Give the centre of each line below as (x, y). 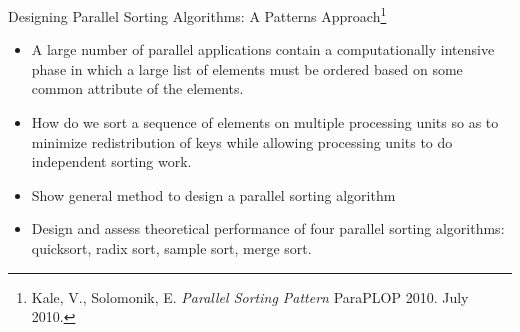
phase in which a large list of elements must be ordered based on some (247, 68)
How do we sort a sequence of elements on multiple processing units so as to (265, 122)
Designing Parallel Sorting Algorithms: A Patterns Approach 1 (197, 14)
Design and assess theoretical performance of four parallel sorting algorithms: (268, 228)
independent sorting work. (111, 161)
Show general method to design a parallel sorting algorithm (213, 194)
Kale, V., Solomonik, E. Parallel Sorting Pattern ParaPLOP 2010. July (250, 296)
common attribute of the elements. (137, 88)
